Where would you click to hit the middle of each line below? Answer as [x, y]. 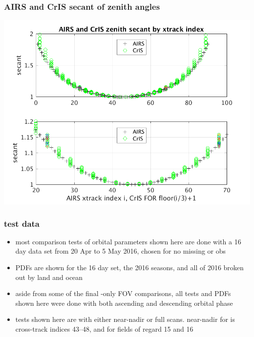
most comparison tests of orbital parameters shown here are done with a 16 [128, 241]
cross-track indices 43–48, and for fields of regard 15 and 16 [104, 329]
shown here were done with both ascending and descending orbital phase [124, 303]
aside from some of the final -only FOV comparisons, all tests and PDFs [123, 293]
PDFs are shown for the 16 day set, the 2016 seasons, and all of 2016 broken [129, 268]
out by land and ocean [49, 277]
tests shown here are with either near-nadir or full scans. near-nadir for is [125, 319]
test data [22, 223]
